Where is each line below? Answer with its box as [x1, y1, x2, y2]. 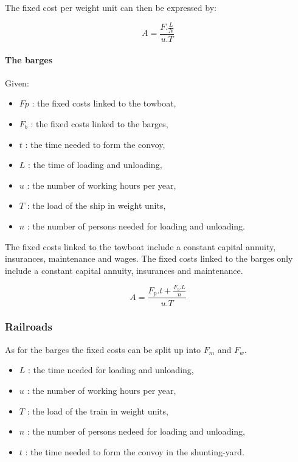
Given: [5, 76, 29, 89]
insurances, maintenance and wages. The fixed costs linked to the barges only [5, 252, 293, 265]
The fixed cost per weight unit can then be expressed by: [5, 1, 217, 13]
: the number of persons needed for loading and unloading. [27, 219, 245, 232]
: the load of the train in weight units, [27, 404, 168, 417]
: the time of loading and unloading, [28, 158, 162, 171]
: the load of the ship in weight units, [27, 199, 166, 212]
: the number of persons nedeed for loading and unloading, [27, 425, 245, 438]
